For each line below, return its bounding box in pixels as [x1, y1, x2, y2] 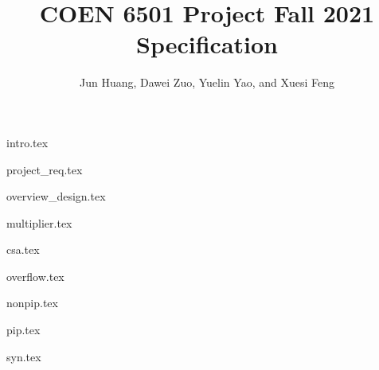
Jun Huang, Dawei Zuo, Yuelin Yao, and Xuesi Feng [80, 74, 334, 91]
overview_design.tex [6, 188, 106, 204]
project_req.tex [6, 161, 83, 177]
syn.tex [6, 348, 41, 364]
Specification [136, 28, 278, 60]
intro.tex [6, 134, 49, 150]
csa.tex [6, 241, 40, 258]
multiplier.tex [6, 214, 72, 231]
